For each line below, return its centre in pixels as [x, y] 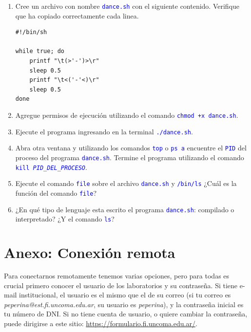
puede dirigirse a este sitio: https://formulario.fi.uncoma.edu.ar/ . [101, 323]
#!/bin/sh [31, 32]
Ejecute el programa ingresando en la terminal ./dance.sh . [104, 131]
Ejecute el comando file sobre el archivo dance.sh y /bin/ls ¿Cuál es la [126, 183]
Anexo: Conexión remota [90, 252]
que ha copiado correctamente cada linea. [77, 15]
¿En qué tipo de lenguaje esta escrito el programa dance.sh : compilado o [125, 209]
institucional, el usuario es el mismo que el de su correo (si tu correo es [125, 295]
